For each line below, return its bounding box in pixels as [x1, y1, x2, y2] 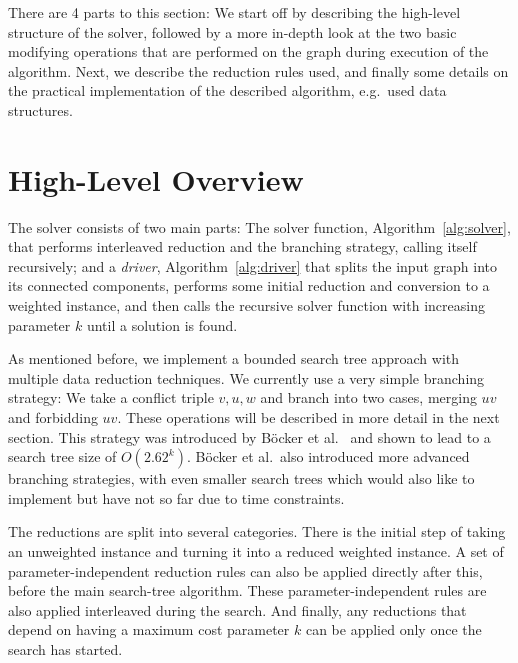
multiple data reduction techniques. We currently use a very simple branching [8, 367, 485, 388]
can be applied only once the [305, 619, 482, 640]
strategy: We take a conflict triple [8, 387, 214, 408]
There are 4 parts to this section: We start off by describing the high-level [8, 2, 461, 22]
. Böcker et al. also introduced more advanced [186, 446, 470, 467]
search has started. [8, 638, 123, 659]
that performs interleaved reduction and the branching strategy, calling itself [8, 236, 477, 257]
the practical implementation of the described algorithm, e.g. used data [8, 80, 447, 101]
